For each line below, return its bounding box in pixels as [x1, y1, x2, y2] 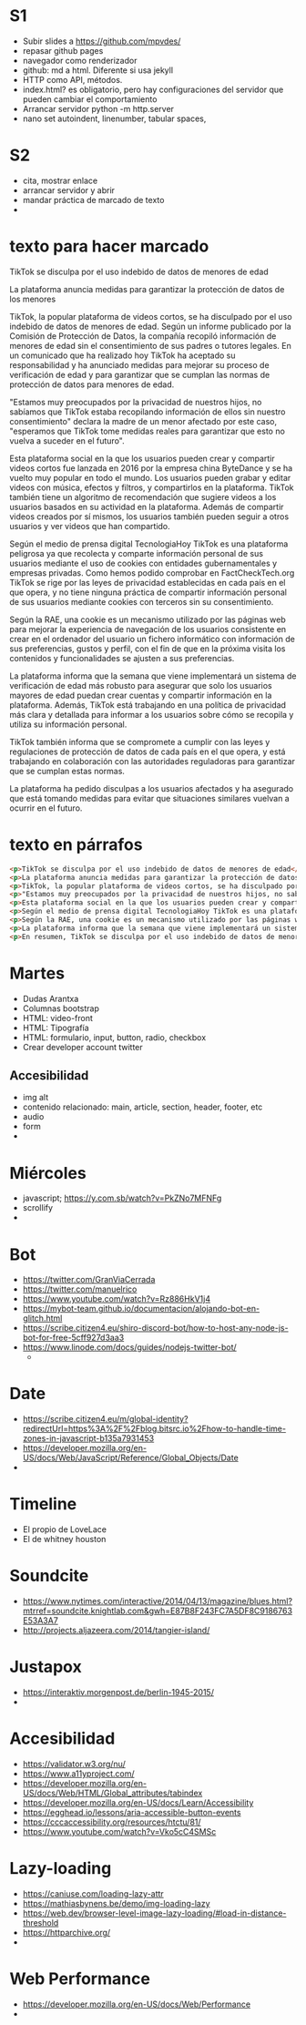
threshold [22, 1917, 59, 1928]
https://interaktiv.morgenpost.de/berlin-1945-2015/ [22, 1687, 214, 1697]
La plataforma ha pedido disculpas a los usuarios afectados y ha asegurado [9, 782, 294, 793]
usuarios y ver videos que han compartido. [9, 520, 170, 531]
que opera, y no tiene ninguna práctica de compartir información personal [9, 587, 287, 598]
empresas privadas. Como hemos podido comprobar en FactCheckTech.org [9, 567, 295, 578]
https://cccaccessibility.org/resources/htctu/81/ [22, 1816, 202, 1827]
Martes [9, 963, 66, 984]
